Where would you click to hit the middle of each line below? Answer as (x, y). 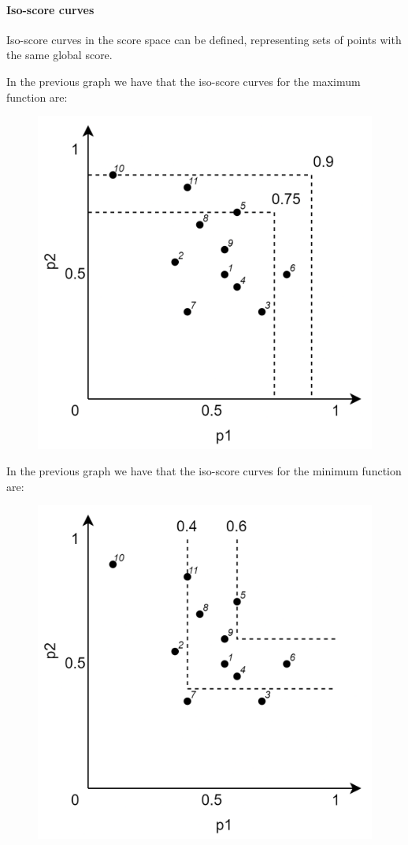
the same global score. (59, 55)
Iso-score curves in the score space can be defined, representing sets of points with (204, 39)
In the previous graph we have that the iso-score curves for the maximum (184, 81)
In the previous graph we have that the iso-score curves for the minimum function (204, 471)
